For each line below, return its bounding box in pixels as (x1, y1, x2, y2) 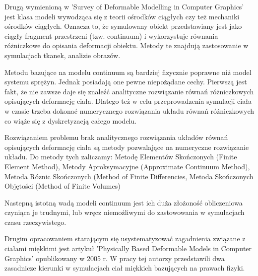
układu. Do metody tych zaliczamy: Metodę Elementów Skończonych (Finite (4, 151, 237, 162)
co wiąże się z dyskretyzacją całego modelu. (4, 115, 137, 126)
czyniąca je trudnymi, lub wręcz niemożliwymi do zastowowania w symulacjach (4, 207, 245, 217)
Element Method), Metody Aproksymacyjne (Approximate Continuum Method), (4, 161, 250, 171)
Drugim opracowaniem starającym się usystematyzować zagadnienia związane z (4, 233, 246, 244)
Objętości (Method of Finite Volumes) (4, 181, 121, 191)
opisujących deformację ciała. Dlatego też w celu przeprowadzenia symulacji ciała (4, 96, 252, 106)
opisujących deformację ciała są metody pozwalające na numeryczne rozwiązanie (4, 141, 249, 152)
